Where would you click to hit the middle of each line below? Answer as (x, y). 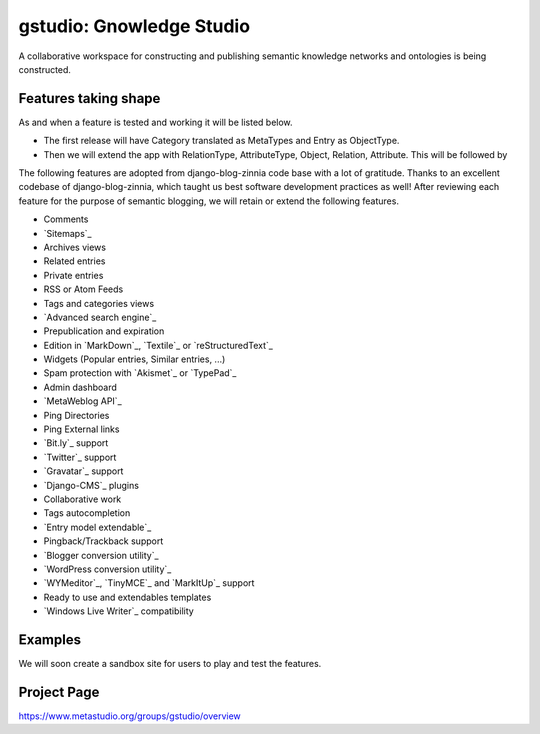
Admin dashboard (80, 387)
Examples (50, 639)
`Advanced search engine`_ (100, 317)
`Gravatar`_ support (83, 471)
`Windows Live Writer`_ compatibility (118, 611)
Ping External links (81, 429)
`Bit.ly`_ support (76, 443)
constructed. (45, 69)
